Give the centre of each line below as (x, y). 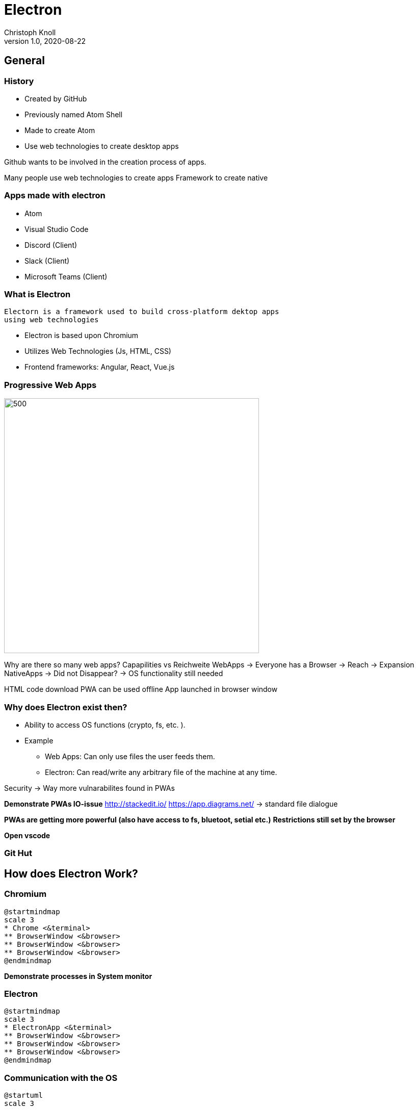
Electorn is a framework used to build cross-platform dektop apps (142, 312)
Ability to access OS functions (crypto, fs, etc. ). (105, 725)
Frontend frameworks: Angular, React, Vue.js (100, 367)
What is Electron (37, 294)
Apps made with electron (55, 196)
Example (39, 740)
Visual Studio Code (57, 229)
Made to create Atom (60, 130)
